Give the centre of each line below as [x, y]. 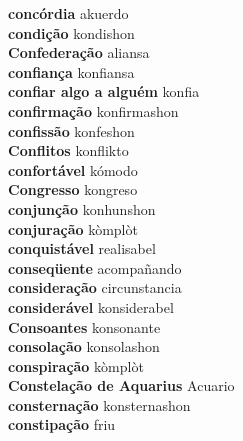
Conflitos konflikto [68, 150]
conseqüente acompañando [95, 267]
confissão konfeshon [71, 130]
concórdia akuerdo [68, 13]
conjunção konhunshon [82, 208]
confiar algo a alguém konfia [104, 91]
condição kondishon [71, 32]
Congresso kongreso [73, 189]
